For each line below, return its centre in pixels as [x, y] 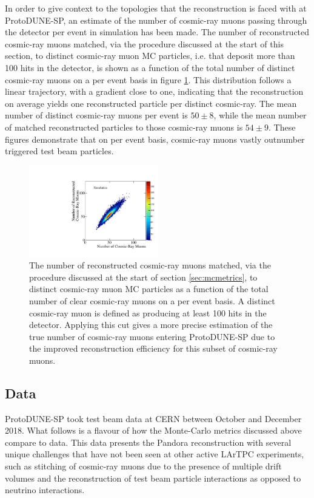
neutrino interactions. [45, 490]
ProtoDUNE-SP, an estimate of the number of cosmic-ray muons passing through [156, 20]
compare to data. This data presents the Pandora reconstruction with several [148, 442]
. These [282, 127]
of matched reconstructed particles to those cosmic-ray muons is [124, 127]
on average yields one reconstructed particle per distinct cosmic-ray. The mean [151, 103]
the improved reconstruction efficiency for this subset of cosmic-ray [153, 348]
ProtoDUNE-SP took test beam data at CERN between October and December [153, 418]
